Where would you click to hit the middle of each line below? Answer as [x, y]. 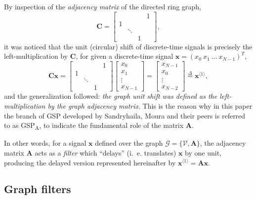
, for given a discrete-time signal [125, 56]
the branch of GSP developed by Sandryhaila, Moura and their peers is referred [125, 115]
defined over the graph [129, 143]
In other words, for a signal [45, 143]
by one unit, [203, 152]
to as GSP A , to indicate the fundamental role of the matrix [94, 126]
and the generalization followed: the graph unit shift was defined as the [111, 96]
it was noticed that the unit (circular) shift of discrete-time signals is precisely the [128, 46]
